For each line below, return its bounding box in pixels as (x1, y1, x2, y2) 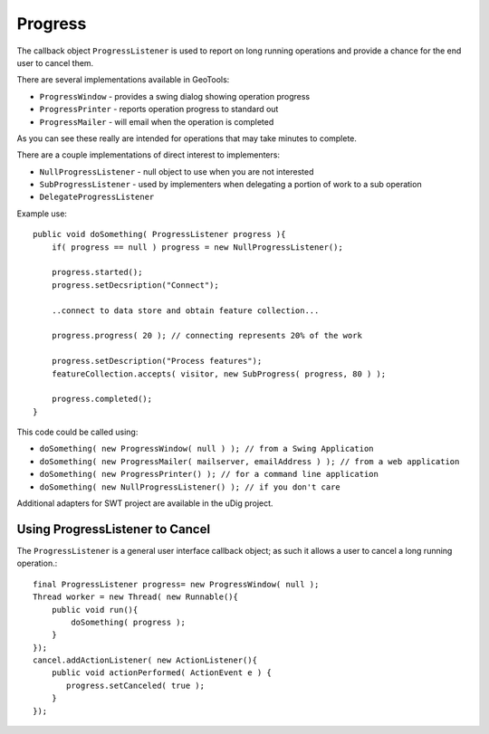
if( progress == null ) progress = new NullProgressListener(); (51, 242, 343, 253)
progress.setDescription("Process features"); (51, 356, 263, 367)
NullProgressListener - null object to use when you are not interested (39, 166, 314, 176)
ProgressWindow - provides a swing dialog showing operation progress (39, 91, 311, 101)
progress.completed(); (51, 394, 153, 405)
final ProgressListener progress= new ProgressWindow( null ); (33, 579, 320, 589)
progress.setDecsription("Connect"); (51, 280, 219, 290)
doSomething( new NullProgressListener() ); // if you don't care (39, 481, 341, 492)
